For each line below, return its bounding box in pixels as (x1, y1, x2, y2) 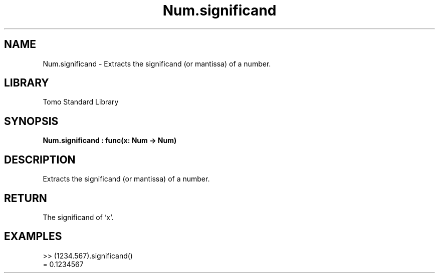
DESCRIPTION (4, 153, 76, 166)
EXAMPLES (4, 230, 62, 243)
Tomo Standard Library (43, 97, 119, 106)
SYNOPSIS (4, 114, 59, 127)
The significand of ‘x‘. (43, 212, 114, 221)
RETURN (4, 191, 47, 204)
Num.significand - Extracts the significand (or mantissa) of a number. (43, 59, 271, 68)
